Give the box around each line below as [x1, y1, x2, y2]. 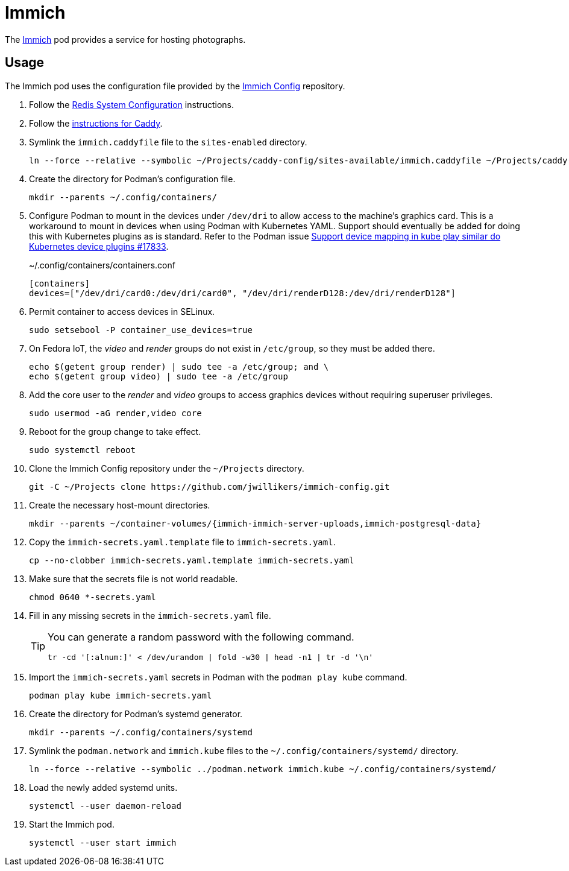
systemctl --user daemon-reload [29, 800, 181, 811]
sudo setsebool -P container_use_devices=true [29, 325, 253, 335]
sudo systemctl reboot [29, 445, 136, 455]
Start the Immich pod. [29, 819, 115, 829]
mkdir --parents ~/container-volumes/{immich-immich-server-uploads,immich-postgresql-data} [29, 518, 482, 528]
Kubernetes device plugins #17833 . [29, 241, 169, 252]
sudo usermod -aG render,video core [29, 408, 202, 418]
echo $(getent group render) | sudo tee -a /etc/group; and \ [29, 361, 329, 372]
